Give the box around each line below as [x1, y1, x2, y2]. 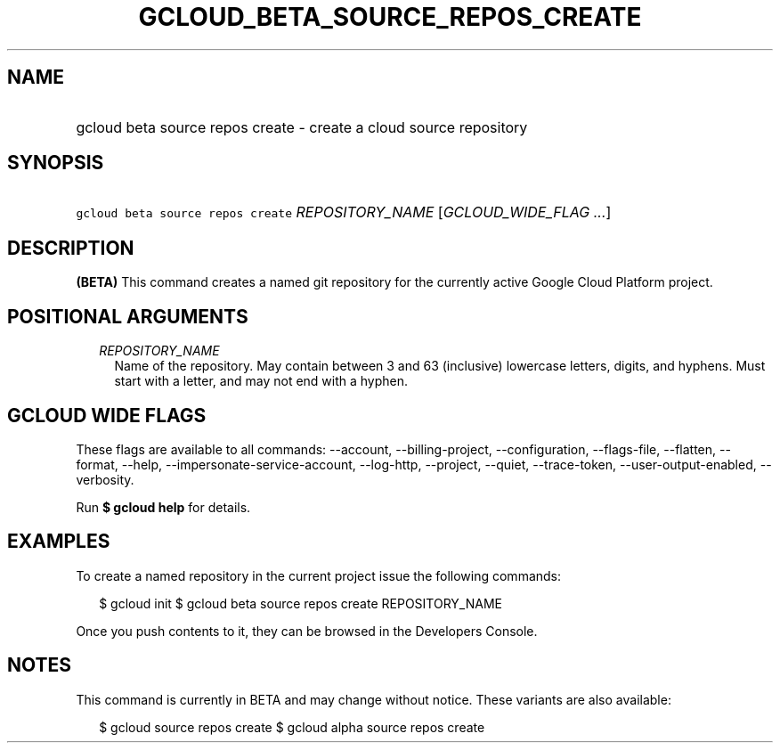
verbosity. [76, 471, 134, 487]
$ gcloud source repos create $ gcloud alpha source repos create [99, 719, 485, 735]
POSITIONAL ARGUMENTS [7, 305, 248, 328]
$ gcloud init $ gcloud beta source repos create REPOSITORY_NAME [99, 595, 502, 611]
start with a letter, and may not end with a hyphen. [114, 373, 409, 389]
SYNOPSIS [7, 151, 104, 175]
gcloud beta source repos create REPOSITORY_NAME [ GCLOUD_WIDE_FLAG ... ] [76, 203, 612, 222]
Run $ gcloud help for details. [76, 499, 251, 515]
